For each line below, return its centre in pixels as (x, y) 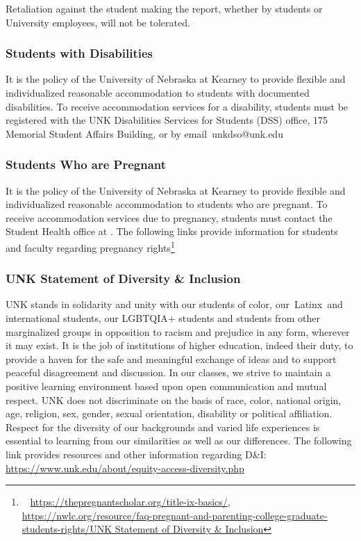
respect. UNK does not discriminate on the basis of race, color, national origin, (174, 399)
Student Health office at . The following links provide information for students (172, 231)
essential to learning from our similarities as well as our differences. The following (179, 441)
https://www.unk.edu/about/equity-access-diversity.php (125, 468)
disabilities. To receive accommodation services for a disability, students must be (177, 106)
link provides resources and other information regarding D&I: (136, 454)
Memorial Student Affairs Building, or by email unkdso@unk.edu (144, 133)
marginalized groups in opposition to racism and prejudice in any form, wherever (178, 331)
